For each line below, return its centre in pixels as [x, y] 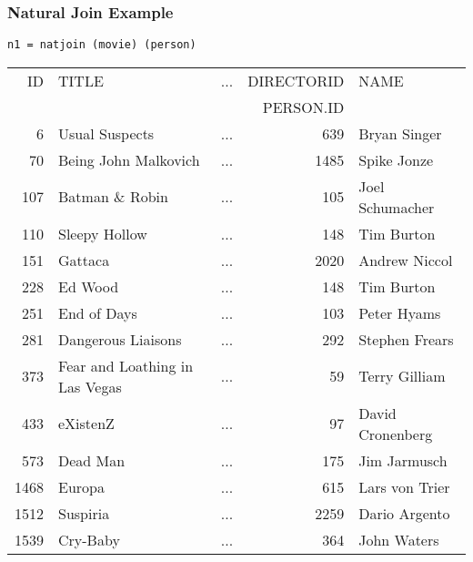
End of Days [98, 312]
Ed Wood [89, 286]
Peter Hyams [400, 312]
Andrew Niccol [406, 260]
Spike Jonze [396, 159]
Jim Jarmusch [403, 460]
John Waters [399, 539]
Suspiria [84, 513]
